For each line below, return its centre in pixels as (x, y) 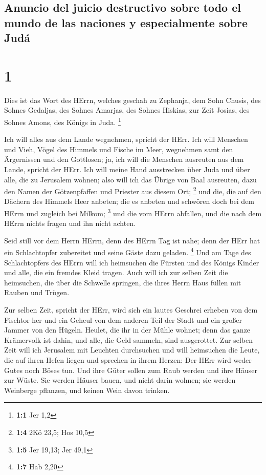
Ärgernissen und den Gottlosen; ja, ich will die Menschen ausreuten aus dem (124, 159)
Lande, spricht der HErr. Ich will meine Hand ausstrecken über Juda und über (127, 169)
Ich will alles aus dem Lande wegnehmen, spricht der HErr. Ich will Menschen (126, 139)
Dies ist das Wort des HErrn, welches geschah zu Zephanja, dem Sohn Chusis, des (132, 100)
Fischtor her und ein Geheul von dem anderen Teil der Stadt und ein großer (123, 319)
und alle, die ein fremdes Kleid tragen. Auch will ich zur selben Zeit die (116, 272)
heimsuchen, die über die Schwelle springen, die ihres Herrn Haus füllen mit (123, 282)
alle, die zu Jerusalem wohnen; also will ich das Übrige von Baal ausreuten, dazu (130, 179)
